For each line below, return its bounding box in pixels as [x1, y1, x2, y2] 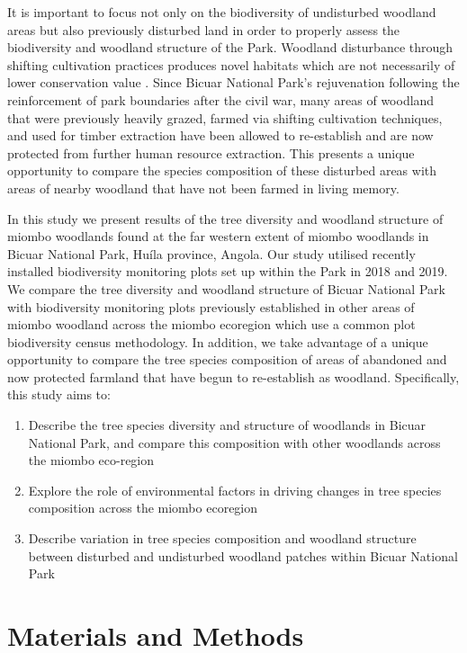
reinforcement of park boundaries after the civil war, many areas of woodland [7, 90, 435, 109]
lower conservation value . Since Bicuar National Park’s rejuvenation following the [7, 73, 460, 92]
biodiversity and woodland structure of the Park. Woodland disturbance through [7, 38, 454, 57]
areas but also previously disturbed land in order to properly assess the [7, 20, 400, 39]
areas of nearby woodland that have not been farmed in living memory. [7, 178, 400, 197]
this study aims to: [7, 385, 111, 404]
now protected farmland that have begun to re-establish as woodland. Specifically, [7, 367, 460, 386]
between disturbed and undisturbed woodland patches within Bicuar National [28, 546, 458, 565]
